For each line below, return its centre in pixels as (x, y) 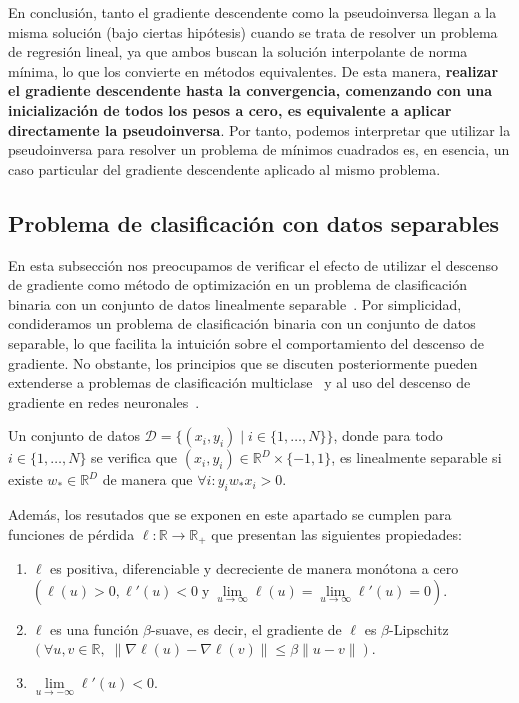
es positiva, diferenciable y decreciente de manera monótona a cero (254, 568)
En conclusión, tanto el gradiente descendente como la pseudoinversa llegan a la (252, 12)
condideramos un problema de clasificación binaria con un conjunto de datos (242, 323)
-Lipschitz (419, 628)
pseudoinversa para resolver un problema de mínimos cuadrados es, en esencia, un (259, 149)
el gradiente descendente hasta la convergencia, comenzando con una (250, 90)
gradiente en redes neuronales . (104, 401)
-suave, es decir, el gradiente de (246, 628)
